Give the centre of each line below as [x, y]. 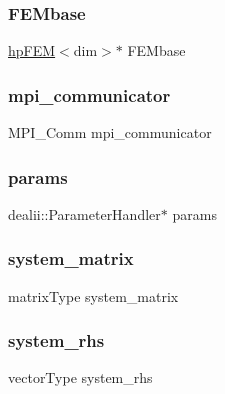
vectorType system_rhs [80, 377]
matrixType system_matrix [93, 295]
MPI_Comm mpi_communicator [110, 132]
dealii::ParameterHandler [84, 213]
